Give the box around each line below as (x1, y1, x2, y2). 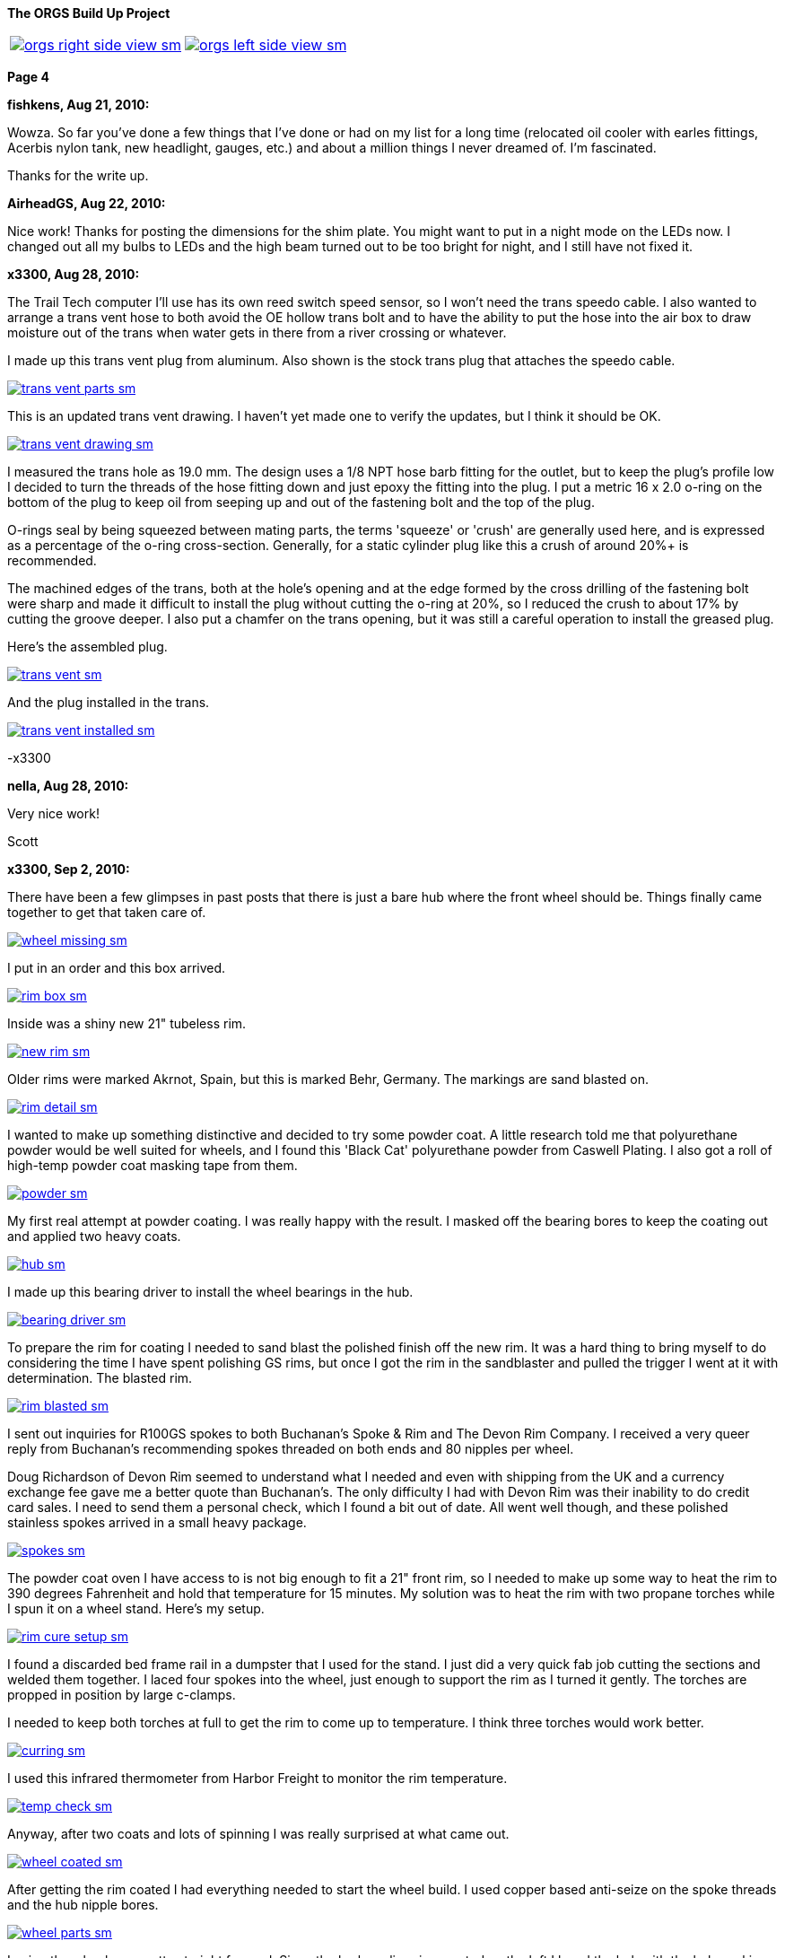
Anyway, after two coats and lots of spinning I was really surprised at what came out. (7, 1826, 510, 1841)
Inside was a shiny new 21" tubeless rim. (7, 1016, 247, 1031)
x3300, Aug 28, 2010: (7, 267, 140, 282)
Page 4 (7, 69, 49, 84)
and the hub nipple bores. (7, 1897, 159, 1912)
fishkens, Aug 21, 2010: (7, 97, 150, 112)
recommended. (7, 553, 97, 568)
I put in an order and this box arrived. (7, 960, 226, 975)
